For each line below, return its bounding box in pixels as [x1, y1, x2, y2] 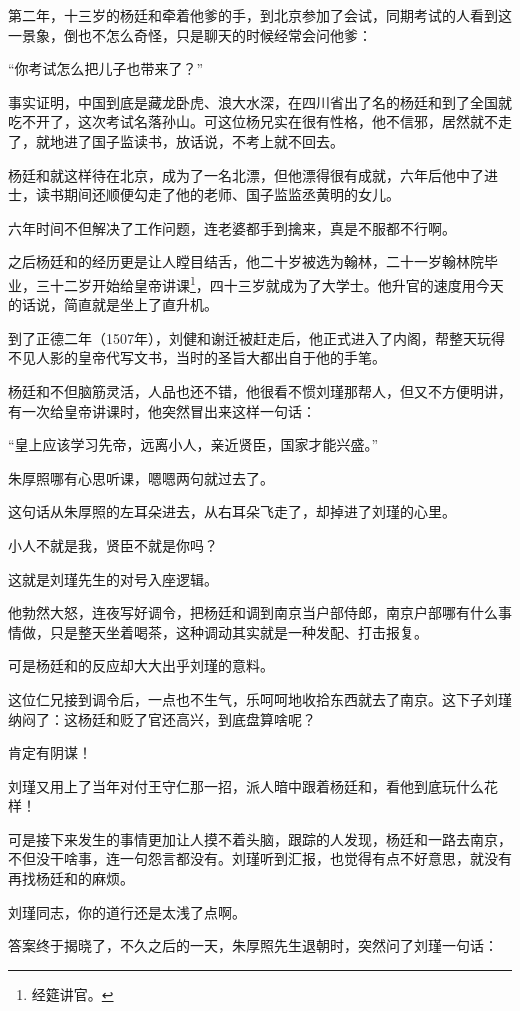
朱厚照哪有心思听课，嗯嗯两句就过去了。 [8, 467, 274, 488]
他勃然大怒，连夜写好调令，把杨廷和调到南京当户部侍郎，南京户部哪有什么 [8, 602, 498, 623]
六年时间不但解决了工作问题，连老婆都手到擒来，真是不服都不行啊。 [8, 217, 456, 238]
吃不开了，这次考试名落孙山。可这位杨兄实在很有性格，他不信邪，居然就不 [8, 111, 498, 132]
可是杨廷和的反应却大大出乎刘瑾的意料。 [8, 655, 274, 676]
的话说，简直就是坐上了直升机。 [8, 294, 218, 315]
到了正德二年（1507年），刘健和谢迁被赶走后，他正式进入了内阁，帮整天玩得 [8, 327, 505, 348]
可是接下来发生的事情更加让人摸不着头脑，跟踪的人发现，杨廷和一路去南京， [8, 828, 512, 849]
